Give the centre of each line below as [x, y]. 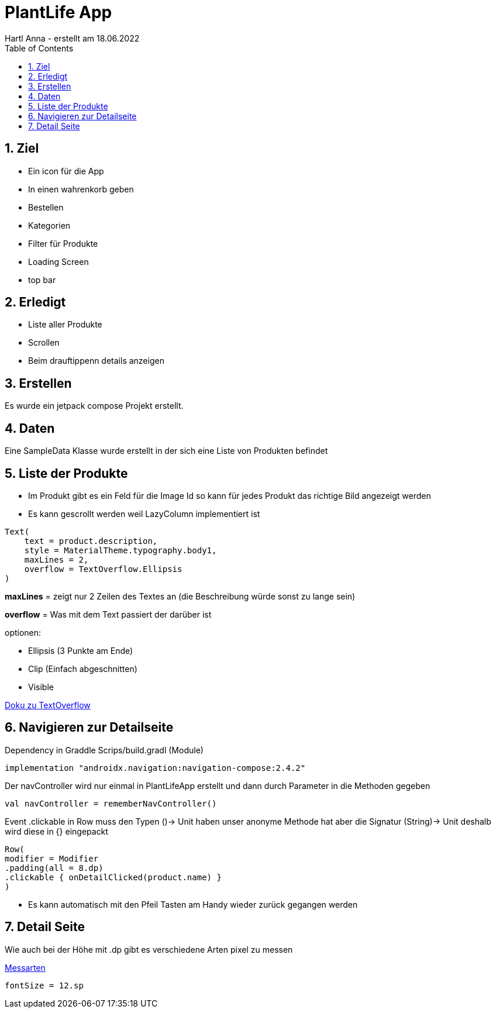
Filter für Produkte [63, 243]
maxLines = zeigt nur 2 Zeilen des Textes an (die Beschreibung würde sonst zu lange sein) [180, 596]
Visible [41, 687]
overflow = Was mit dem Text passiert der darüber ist [108, 614]
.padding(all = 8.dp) [54, 868]
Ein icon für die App [66, 171]
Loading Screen [58, 261]
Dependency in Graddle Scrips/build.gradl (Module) [104, 750]
